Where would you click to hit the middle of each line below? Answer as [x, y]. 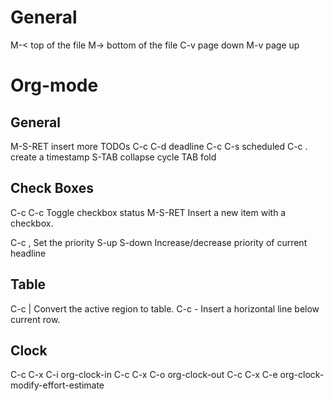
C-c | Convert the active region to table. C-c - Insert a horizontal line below [165, 308]
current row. [35, 319]
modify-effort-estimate [57, 385]
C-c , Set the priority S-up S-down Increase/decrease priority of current [159, 242]
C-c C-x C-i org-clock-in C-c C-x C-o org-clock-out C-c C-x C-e [144, 375]
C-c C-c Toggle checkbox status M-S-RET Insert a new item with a [148, 212]
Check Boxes [52, 188]
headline [28, 253]
